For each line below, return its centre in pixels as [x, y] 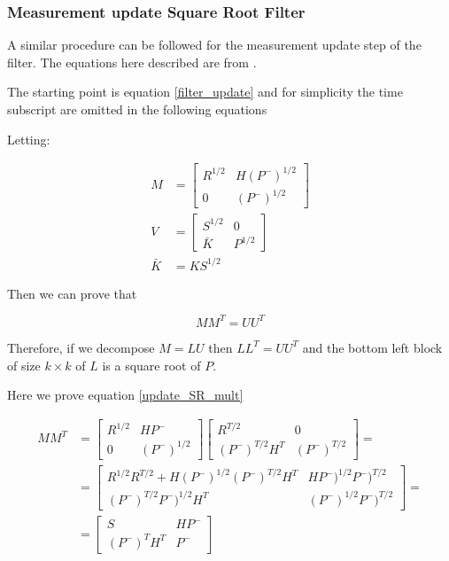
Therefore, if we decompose [81, 347]
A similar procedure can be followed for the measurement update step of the [214, 45]
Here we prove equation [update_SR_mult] [125, 395]
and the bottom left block [372, 347]
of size [24, 365]
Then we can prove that [72, 293]
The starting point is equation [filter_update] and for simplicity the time [205, 92]
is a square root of [151, 365]
